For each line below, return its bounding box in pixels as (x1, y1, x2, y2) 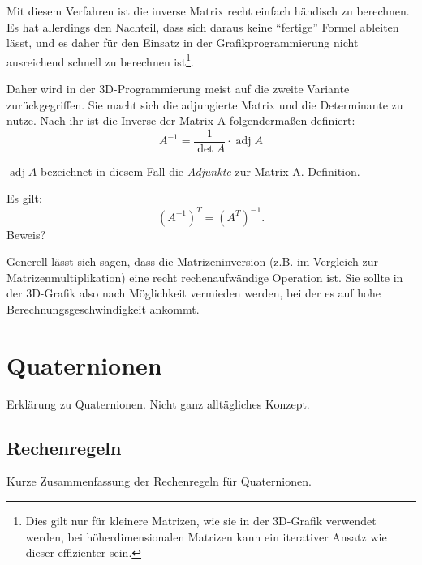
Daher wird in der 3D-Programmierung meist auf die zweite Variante (6, 80, 350, 97)
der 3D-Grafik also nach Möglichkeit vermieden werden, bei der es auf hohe (6, 285, 381, 302)
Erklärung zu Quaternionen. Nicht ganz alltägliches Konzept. (6, 395, 310, 412)
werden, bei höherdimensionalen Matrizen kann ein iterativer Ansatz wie (25, 528, 387, 545)
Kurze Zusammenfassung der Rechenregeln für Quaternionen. (6, 473, 312, 490)
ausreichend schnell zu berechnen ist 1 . (6, 50, 194, 70)
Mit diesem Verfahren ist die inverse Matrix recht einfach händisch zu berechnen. (6, 2, 410, 19)
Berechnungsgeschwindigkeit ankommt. (6, 300, 200, 317)
